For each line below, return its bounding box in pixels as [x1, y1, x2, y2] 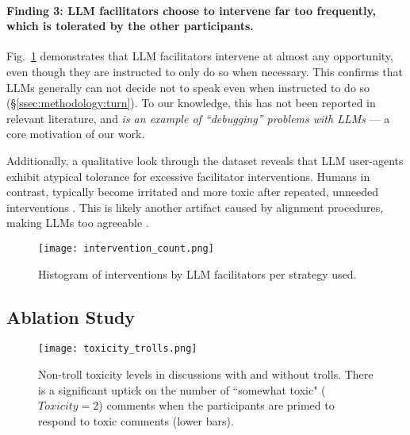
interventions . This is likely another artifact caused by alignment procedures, [6, 198, 384, 215]
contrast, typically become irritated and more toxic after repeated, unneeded [6, 183, 378, 200]
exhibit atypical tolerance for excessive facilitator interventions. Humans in [6, 167, 370, 184]
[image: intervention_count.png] [38, 242, 214, 254]
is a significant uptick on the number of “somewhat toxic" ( [38, 381, 326, 398]
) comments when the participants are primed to [98, 397, 335, 414]
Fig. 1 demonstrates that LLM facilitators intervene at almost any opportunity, [6, 48, 393, 64]
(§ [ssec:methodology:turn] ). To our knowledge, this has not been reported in [6, 94, 376, 111]
